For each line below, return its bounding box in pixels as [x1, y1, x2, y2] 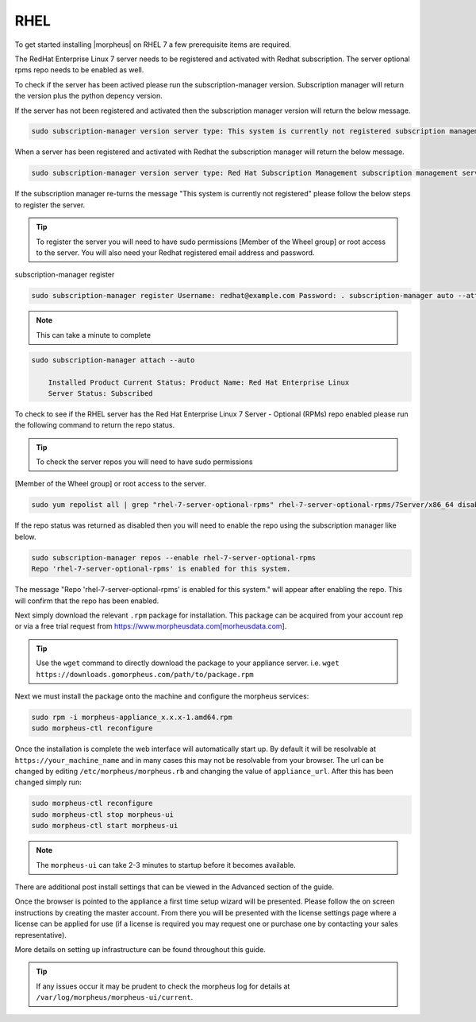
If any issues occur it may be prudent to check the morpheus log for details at [36, 981, 290, 991]
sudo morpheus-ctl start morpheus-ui [31, 821, 178, 830]
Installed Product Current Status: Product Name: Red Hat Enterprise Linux [48, 377, 350, 387]
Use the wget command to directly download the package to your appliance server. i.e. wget [36, 658, 340, 668]
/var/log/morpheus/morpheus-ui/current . [36, 993, 194, 1002]
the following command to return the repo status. [14, 420, 175, 430]
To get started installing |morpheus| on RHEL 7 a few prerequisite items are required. [14, 40, 292, 49]
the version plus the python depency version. [14, 91, 163, 101]
